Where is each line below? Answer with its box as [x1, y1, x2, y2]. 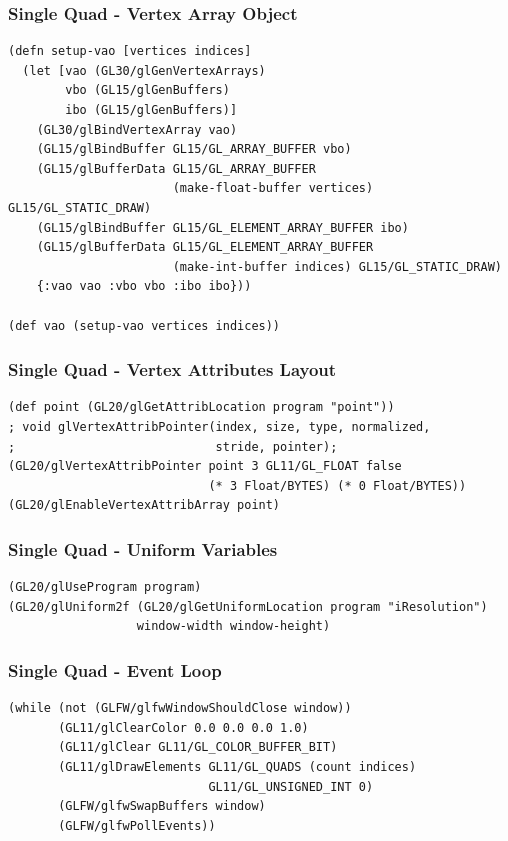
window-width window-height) [136, 619, 331, 634]
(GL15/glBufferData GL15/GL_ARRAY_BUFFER [36, 161, 316, 176]
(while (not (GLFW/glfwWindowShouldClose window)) [8, 701, 352, 716]
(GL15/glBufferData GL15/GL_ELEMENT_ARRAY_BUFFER [36, 240, 374, 255]
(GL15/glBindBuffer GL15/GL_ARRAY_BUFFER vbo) [36, 142, 352, 157]
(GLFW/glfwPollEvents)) [58, 818, 216, 833]
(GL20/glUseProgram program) [8, 580, 202, 595]
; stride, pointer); [8, 439, 338, 454]
